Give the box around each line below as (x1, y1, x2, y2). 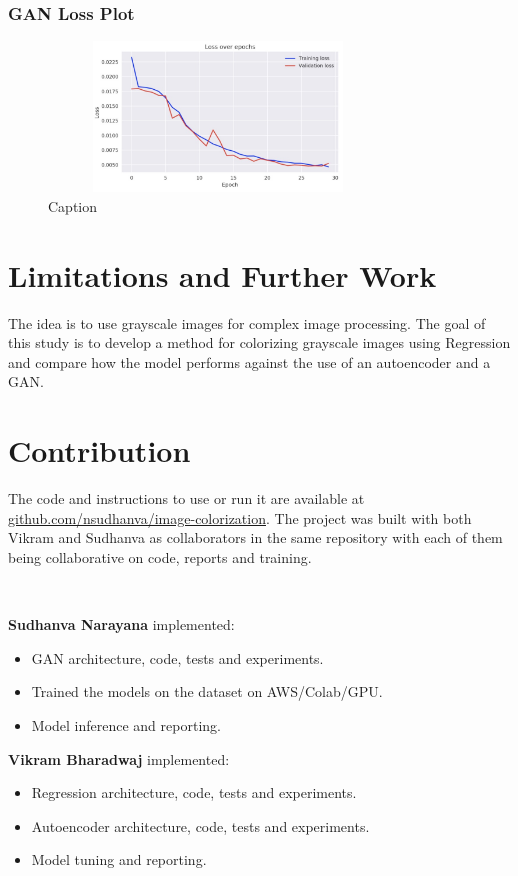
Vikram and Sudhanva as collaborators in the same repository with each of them (8, 527, 503, 548)
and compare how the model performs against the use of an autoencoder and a (8, 351, 491, 372)
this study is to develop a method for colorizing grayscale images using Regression (8, 332, 511, 353)
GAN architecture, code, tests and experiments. (31, 647, 324, 668)
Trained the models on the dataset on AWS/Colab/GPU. (31, 681, 383, 702)
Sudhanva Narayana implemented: (8, 614, 235, 635)
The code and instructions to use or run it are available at (8, 488, 365, 509)
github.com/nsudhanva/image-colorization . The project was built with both (8, 507, 472, 528)
